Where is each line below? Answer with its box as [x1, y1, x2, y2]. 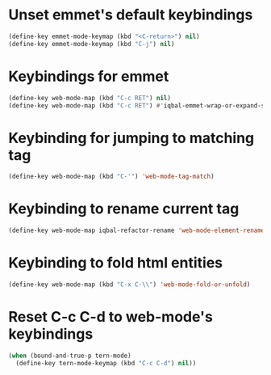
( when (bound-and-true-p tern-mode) [8, 352, 131, 360]
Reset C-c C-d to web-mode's [8, 308, 214, 326]
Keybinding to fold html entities [8, 254, 223, 272]
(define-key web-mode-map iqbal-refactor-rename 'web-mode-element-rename [8, 226, 265, 235]
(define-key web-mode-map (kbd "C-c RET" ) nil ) [8, 94, 172, 102]
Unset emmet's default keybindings [8, 6, 253, 24]
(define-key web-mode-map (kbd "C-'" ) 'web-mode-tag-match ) [8, 172, 215, 181]
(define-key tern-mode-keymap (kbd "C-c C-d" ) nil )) [15, 359, 197, 367]
